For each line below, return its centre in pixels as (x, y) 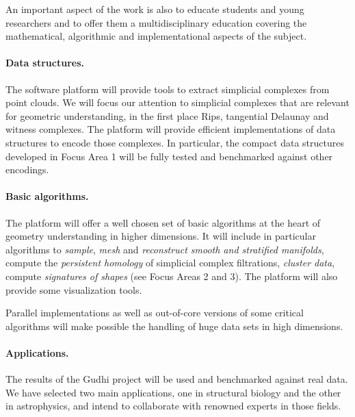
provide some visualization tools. (74, 289)
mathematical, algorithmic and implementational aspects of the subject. (156, 36)
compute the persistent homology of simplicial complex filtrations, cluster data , (170, 263)
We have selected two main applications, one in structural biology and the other (173, 392)
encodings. (27, 169)
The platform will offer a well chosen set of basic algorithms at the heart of (163, 222)
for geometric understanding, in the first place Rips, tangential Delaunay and (167, 115)
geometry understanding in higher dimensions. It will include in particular (161, 236)
